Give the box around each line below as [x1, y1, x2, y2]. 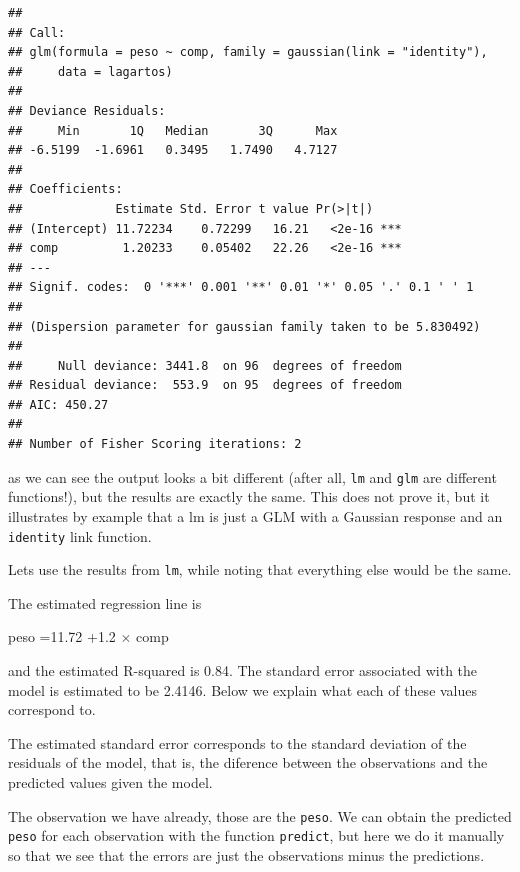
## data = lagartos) [8, 64, 173, 79]
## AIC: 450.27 [8, 397, 109, 412]
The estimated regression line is [8, 592, 202, 613]
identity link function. [8, 525, 152, 546]
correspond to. [8, 699, 96, 720]
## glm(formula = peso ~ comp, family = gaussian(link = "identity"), [8, 45, 488, 60]
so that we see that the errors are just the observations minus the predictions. [8, 844, 485, 865]
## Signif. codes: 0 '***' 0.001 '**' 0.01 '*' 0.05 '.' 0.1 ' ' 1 [8, 280, 474, 295]
